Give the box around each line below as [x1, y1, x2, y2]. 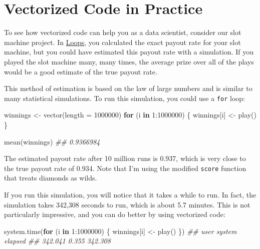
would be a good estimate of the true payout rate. [4, 66, 157, 76]
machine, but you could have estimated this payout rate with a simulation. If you [4, 46, 254, 57]
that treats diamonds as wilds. [4, 172, 97, 183]
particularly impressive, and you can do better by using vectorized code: [4, 209, 225, 219]
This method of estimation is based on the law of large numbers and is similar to [4, 83, 252, 93]
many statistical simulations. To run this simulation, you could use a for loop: [4, 92, 245, 103]
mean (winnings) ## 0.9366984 [4, 136, 100, 146]
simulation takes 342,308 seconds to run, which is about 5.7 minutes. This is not [4, 199, 250, 209]
